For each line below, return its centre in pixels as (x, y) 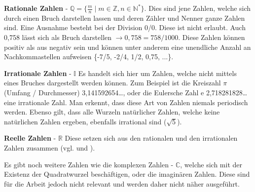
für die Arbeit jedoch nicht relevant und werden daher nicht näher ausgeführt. (122, 183)
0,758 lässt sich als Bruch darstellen (58, 37)
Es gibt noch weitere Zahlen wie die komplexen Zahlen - (89, 164)
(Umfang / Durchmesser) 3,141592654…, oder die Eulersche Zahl (101, 92)
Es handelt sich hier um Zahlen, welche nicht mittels (157, 73)
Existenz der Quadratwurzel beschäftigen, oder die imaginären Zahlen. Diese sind (127, 174)
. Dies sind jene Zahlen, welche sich (198, 8)
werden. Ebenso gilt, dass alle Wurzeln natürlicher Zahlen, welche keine (112, 112)
